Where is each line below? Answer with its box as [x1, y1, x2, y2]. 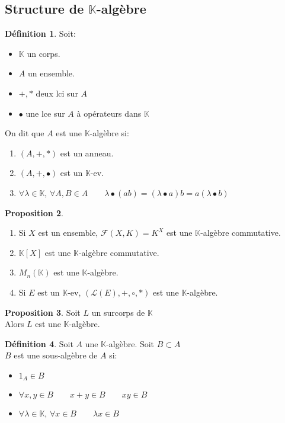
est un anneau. [60, 146, 114, 159]
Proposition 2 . [5, 206, 63, 219]
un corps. [27, 47, 60, 59]
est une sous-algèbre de [14, 349, 98, 361]
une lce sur [25, 107, 65, 119]
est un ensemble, [38, 226, 98, 239]
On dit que [5, 127, 44, 139]
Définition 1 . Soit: [5, 27, 76, 40]
